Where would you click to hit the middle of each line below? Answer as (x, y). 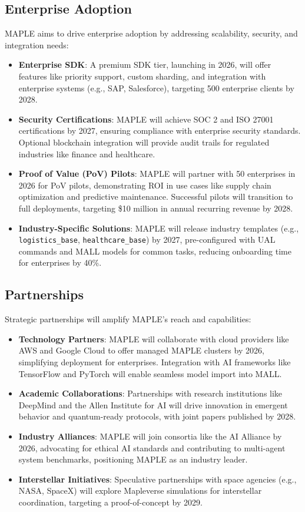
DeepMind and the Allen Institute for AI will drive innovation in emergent (153, 404)
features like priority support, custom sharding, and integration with (142, 76)
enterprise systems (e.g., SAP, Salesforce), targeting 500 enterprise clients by (156, 87)
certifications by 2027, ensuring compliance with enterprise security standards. (160, 131)
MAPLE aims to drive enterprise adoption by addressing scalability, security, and (151, 33)
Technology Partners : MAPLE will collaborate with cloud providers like (154, 338)
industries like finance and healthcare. (87, 153)
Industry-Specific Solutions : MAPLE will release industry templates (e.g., (159, 228)
